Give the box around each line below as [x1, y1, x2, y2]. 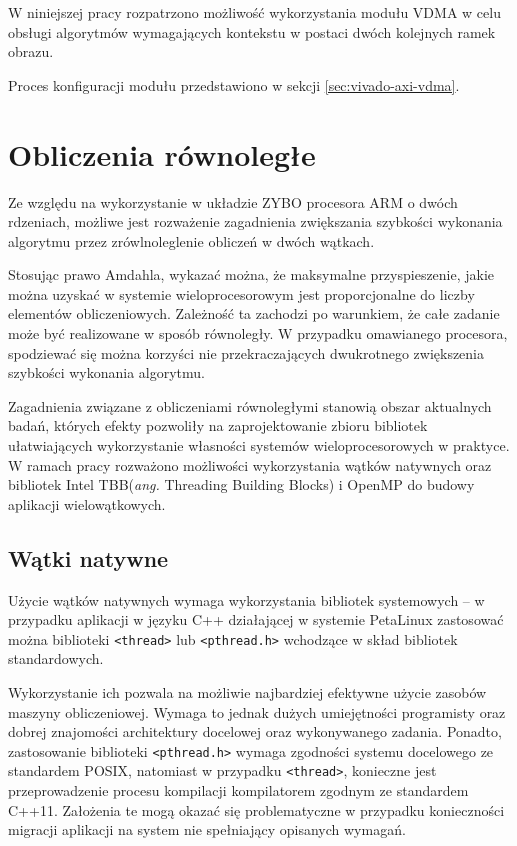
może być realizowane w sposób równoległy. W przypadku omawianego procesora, [8, 323, 508, 344]
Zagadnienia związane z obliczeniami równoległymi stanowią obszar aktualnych [8, 395, 492, 416]
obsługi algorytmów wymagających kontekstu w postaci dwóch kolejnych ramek [8, 21, 496, 42]
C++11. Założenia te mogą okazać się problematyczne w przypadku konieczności [8, 799, 505, 820]
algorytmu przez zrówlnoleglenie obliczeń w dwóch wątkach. [8, 230, 375, 251]
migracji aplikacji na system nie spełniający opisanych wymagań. [8, 819, 406, 840]
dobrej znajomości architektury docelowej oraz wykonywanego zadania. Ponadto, [8, 721, 502, 742]
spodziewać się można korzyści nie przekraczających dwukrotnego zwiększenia [8, 342, 485, 363]
